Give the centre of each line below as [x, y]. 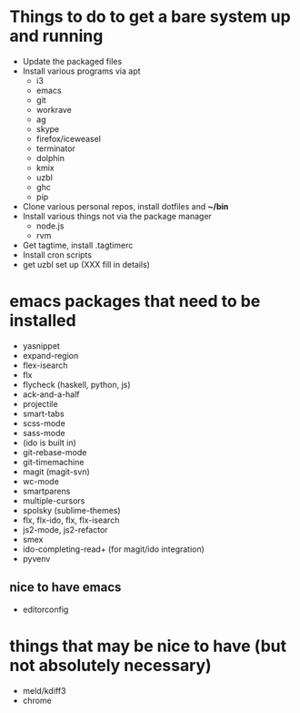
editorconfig [45, 609]
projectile [40, 403]
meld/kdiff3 [44, 690]
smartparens [46, 491]
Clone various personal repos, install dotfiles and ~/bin [125, 206]
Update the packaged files [72, 61]
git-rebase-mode [55, 452]
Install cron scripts [57, 255]
